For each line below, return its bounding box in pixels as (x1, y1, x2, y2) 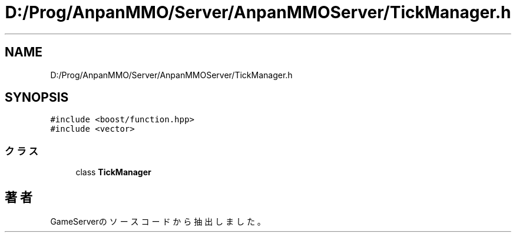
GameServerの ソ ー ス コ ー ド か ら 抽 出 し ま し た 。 (50, 216, 266, 227)
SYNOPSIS (5, 90, 69, 105)
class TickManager (75, 167, 151, 178)
